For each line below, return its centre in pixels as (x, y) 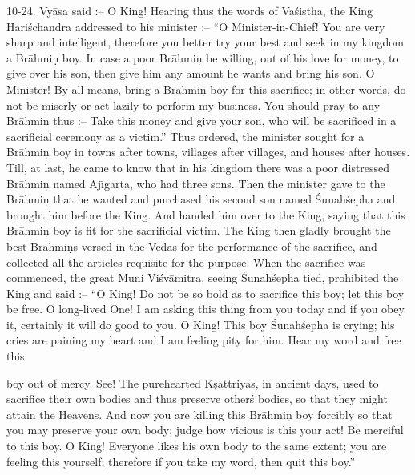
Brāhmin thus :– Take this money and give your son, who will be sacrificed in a (201, 121)
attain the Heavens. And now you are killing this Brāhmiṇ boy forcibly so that (199, 414)
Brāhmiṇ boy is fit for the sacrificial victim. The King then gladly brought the (199, 230)
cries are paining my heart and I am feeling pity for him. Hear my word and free (204, 340)
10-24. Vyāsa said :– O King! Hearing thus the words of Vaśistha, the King (190, 10)
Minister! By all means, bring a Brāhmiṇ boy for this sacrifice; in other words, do (206, 89)
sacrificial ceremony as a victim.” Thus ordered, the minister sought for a (185, 136)
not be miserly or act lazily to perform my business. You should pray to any (193, 105)
